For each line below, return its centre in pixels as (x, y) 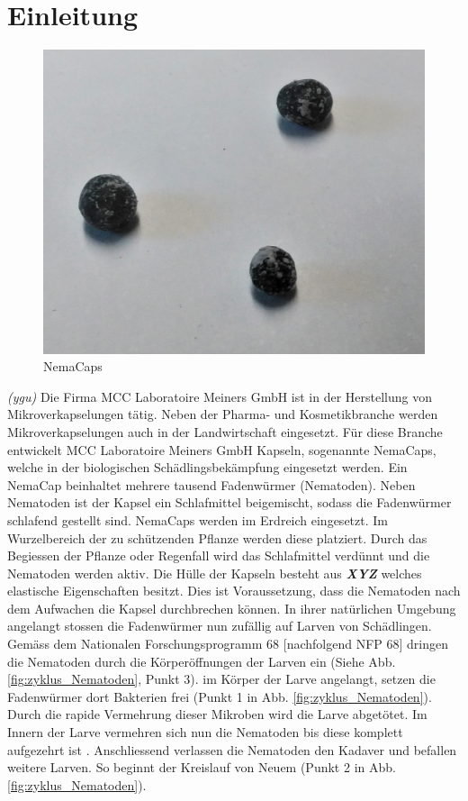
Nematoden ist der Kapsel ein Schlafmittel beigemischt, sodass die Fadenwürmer (229, 502)
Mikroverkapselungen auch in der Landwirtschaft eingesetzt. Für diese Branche (225, 431)
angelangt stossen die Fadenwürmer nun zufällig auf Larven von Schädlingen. (220, 626)
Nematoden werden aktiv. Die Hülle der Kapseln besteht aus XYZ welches (215, 573)
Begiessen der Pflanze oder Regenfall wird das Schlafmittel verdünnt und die (219, 555)
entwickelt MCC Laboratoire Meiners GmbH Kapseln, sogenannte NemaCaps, (222, 449)
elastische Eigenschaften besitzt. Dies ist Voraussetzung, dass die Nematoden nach (234, 591)
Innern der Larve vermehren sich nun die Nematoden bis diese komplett (205, 732)
